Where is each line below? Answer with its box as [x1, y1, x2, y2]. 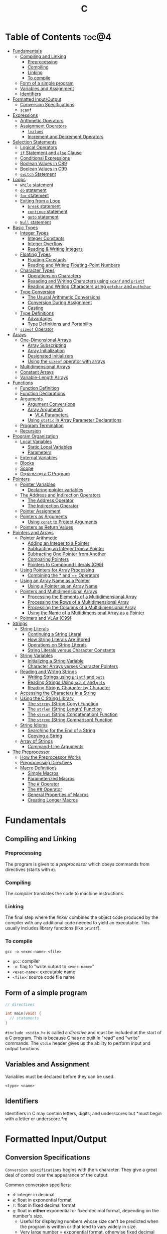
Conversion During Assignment [27, 299, 92, 305]
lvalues [27, 129, 44, 134]
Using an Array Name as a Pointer [20, 577, 90, 584]
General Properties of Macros [27, 791, 89, 797]
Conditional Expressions [20, 155, 70, 161]
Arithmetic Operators [20, 117, 64, 123]
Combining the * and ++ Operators [27, 572, 99, 578]
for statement [20, 192, 49, 198]
